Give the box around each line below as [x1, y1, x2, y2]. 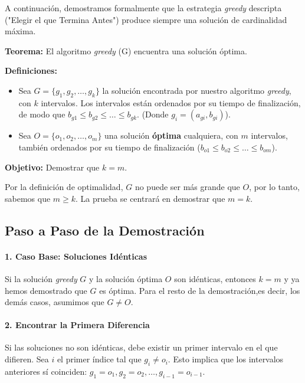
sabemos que [5, 192, 51, 204]
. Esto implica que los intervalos [168, 353, 284, 365]
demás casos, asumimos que [5, 296, 104, 308]
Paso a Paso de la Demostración [5, 221, 205, 239]
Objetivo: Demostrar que [5, 161, 100, 173]
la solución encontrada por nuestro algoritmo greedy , [102, 84, 291, 96]
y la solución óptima [89, 272, 163, 284]
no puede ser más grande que [135, 181, 240, 193]
